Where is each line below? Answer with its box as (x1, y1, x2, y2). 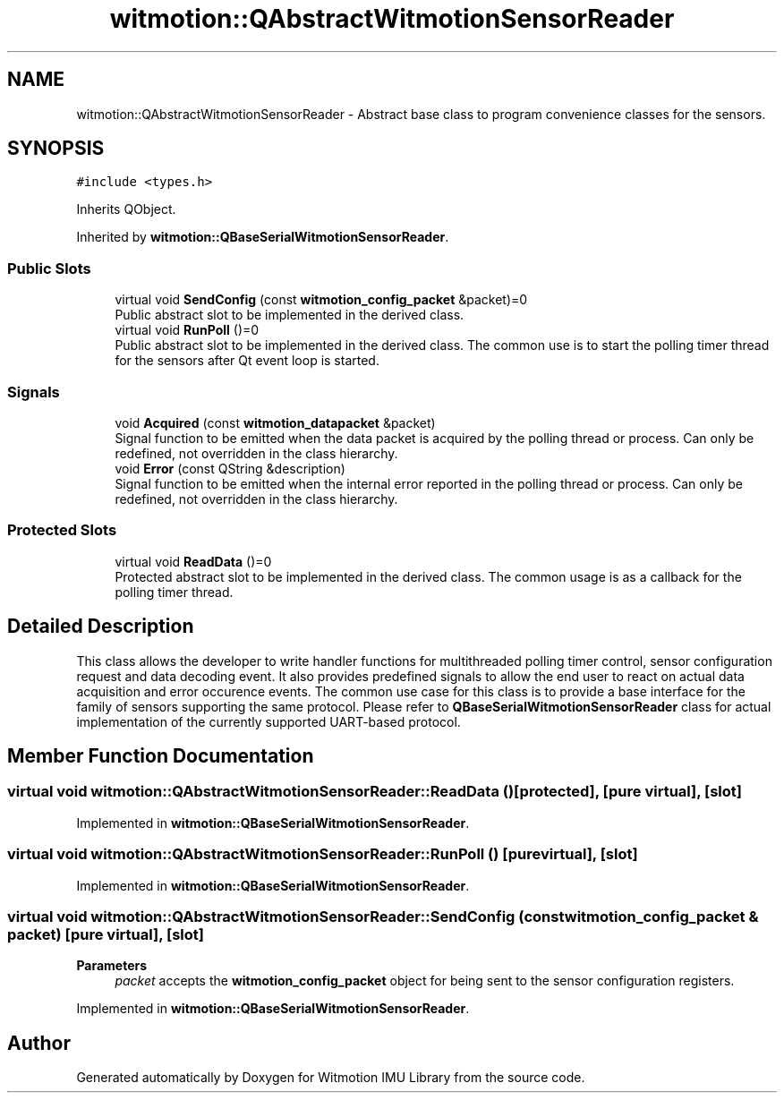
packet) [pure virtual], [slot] (7, 925, 204, 943)
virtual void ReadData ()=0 (115, 553, 272, 569)
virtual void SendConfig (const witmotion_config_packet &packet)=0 (115, 292, 528, 308)
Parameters (76, 958, 148, 974)
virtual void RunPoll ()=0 (115, 322, 260, 338)
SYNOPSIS (7, 137, 105, 160)
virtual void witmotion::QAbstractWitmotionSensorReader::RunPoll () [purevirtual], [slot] (7, 845, 638, 864)
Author (7, 1031, 71, 1054)
